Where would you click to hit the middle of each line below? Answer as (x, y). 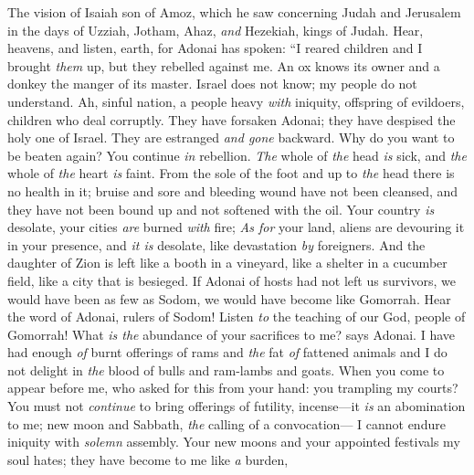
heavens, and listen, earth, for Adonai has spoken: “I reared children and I (215, 48)
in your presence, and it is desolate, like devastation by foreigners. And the (216, 244)
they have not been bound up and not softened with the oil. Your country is (221, 209)
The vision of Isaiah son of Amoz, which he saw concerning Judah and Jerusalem (234, 12)
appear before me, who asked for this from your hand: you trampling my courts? (233, 388)
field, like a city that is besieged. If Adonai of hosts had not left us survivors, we (232, 280)
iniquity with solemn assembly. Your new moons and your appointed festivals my (234, 442)
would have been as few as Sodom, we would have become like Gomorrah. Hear (229, 298)
